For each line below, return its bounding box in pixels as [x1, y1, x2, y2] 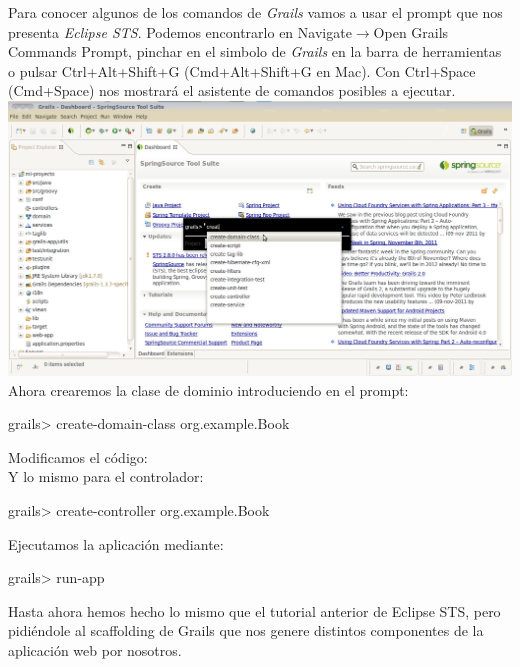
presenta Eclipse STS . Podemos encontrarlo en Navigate [8, 21, 352, 42]
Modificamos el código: [8, 446, 148, 467]
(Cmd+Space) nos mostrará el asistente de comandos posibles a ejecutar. [8, 80, 456, 101]
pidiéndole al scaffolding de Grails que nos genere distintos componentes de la [8, 620, 484, 641]
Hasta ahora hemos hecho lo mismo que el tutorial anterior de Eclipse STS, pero [8, 600, 501, 621]
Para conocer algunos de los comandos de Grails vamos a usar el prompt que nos [8, 2, 503, 22]
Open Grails [373, 21, 449, 42]
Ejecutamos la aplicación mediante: [8, 533, 224, 554]
